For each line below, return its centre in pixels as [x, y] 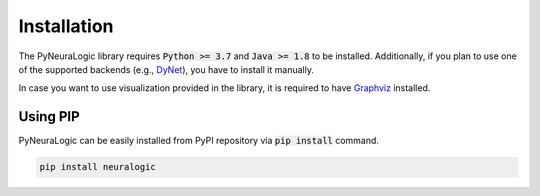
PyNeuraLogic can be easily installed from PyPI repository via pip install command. [199, 141]
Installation [66, 26]
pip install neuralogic [98, 167]
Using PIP [49, 116]
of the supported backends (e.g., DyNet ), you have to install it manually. [166, 69]
